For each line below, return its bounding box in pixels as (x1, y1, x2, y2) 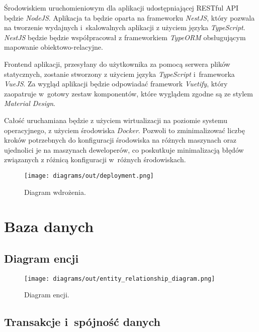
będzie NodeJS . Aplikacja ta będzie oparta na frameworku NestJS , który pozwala (4, 12, 255, 23)
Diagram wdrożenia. (24, 186, 86, 197)
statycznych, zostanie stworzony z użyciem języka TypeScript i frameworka (4, 68, 235, 79)
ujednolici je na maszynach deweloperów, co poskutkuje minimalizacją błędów (4, 144, 244, 155)
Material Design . (4, 98, 56, 108)
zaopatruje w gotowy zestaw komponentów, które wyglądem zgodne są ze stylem (4, 88, 253, 98)
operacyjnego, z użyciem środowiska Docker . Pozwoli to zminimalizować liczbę (4, 125, 245, 135)
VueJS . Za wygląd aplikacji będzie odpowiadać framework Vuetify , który (4, 78, 228, 89)
